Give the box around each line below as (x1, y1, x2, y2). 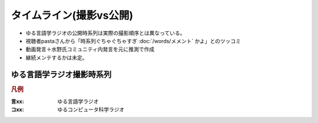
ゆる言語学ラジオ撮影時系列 (11, 69, 112, 79)
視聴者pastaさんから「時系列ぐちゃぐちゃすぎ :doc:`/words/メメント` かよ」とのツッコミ (25, 37, 241, 44)
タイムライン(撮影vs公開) (11, 9, 134, 22)
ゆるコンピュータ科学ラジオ (57, 106, 125, 113)
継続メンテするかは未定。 (25, 54, 88, 61)
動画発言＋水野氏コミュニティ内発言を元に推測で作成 (25, 46, 155, 53)
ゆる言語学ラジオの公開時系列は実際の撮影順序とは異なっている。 (25, 29, 185, 36)
